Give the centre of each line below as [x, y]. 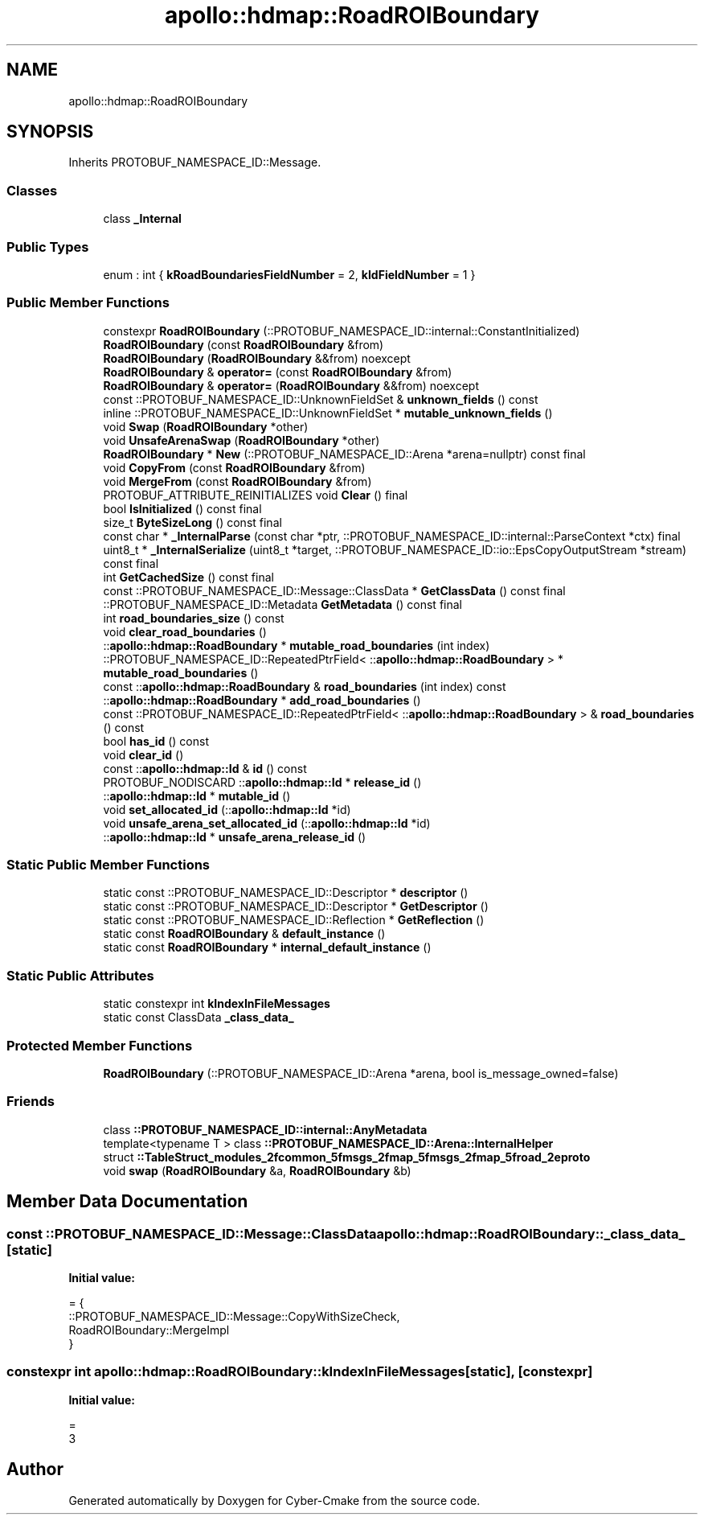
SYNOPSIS [50, 132]
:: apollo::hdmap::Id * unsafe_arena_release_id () [235, 837]
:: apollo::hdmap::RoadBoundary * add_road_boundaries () [262, 700]
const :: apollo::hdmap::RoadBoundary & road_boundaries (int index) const [305, 686]
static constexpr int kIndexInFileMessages [217, 1004]
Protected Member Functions [100, 1045]
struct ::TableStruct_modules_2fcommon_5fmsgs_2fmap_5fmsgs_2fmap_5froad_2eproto [347, 1157]
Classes [32, 190]
